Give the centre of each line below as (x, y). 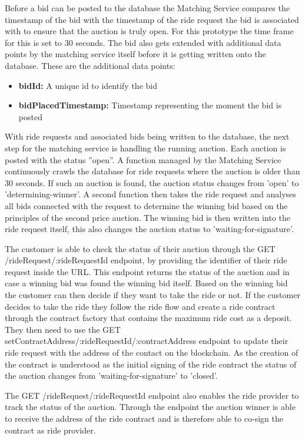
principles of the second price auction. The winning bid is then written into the (147, 217)
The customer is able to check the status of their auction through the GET (140, 248)
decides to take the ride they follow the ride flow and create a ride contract (140, 306)
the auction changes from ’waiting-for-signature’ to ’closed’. (111, 376)
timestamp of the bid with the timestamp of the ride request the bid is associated (152, 19)
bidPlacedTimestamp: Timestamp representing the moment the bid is (150, 105)
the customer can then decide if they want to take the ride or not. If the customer (152, 295)
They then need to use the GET (63, 329)
